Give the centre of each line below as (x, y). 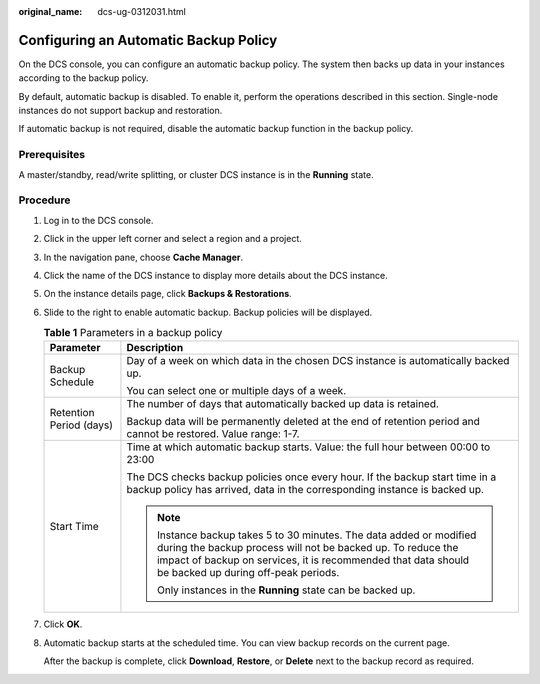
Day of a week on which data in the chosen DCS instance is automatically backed (318, 361)
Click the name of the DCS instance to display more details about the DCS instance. (216, 275)
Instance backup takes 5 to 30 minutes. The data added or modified (316, 535)
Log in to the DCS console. (98, 220)
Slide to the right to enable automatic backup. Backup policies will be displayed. (208, 312)
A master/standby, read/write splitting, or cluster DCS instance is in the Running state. (196, 174)
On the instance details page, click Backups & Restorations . (167, 294)
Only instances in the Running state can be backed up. (286, 590)
